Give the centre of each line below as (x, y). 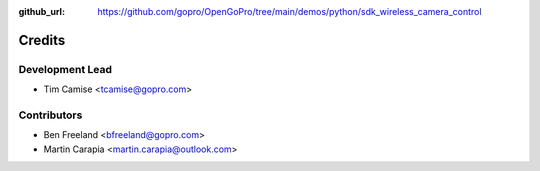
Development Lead (65, 69)
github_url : (41, 11)
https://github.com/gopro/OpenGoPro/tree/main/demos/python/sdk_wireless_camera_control (289, 11)
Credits (42, 40)
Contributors (50, 115)
